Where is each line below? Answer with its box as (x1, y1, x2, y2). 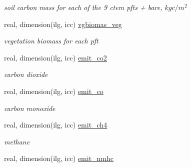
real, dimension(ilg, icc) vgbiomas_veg (4, 18, 122, 29)
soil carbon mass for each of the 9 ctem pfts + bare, (4, 2, 162, 12)
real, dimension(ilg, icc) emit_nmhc (4, 153, 114, 163)
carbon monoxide (4, 102, 55, 113)
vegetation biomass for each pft (4, 35, 98, 46)
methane (4, 136, 30, 146)
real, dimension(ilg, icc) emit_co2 (4, 52, 107, 62)
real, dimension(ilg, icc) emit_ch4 (4, 119, 107, 130)
